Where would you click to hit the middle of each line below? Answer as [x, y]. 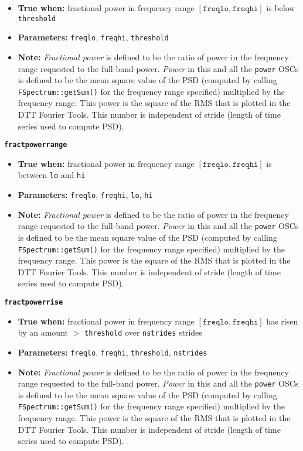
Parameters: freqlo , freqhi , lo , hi [85, 195]
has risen [282, 321]
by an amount [43, 332]
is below [281, 8]
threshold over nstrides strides [143, 332]
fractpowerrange [36, 145]
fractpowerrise [34, 303]
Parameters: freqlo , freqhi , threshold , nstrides [113, 352]
